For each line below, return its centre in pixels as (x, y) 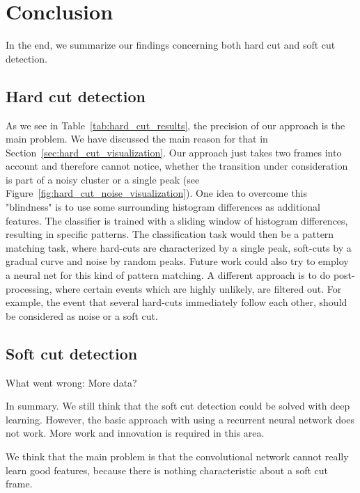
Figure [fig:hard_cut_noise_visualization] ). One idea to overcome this (157, 193)
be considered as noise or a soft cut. (82, 315)
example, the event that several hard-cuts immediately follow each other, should (177, 302)
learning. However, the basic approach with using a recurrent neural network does (180, 419)
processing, (29, 288)
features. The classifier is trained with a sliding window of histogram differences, (177, 220)
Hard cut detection (76, 96)
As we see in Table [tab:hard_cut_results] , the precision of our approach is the (175, 125)
